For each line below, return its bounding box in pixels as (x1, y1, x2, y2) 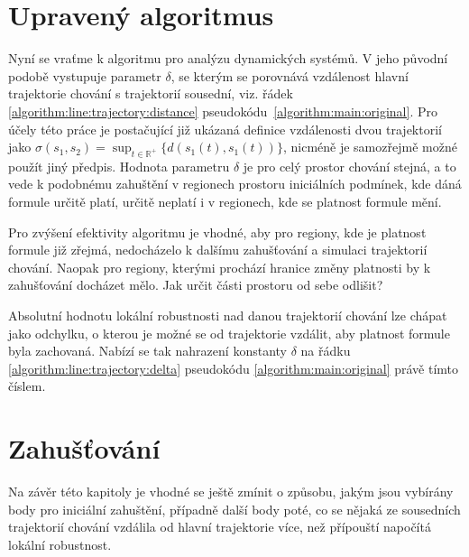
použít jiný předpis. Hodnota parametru (8, 156, 230, 175)
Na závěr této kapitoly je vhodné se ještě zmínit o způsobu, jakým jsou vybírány (8, 482, 454, 501)
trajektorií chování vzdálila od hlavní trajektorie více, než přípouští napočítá (8, 517, 431, 536)
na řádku (300, 341, 351, 360)
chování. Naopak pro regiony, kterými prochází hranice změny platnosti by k (8, 257, 431, 276)
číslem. (8, 376, 46, 395)
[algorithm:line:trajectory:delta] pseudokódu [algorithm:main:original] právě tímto (8, 358, 459, 377)
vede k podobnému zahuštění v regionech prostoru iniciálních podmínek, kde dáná (8, 174, 462, 193)
